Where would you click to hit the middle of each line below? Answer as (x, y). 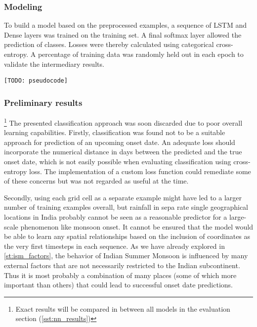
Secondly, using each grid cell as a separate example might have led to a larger (123, 197)
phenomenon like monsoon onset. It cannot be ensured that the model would (137, 226)
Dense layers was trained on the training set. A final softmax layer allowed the (123, 34)
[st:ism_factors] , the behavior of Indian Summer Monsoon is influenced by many (126, 256)
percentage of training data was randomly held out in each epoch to (141, 54)
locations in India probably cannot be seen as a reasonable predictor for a (116, 217)
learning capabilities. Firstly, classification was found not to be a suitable (115, 132)
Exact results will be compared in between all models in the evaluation (123, 308)
